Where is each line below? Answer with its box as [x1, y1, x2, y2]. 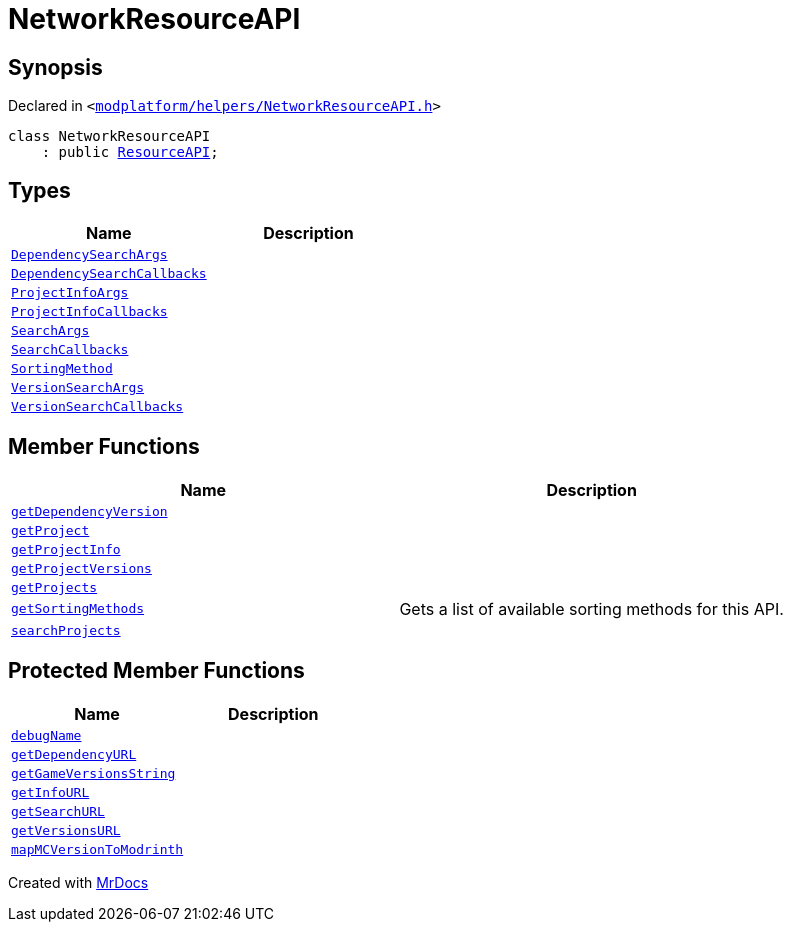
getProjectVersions [11, 560, 152, 576]
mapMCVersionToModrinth [11, 841, 184, 857]
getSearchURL [11, 803, 105, 819]
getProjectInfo [11, 541, 121, 557]
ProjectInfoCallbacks [11, 304, 168, 320]
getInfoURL [11, 784, 90, 800]
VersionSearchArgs [11, 380, 145, 396]
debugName [11, 727, 82, 743]
